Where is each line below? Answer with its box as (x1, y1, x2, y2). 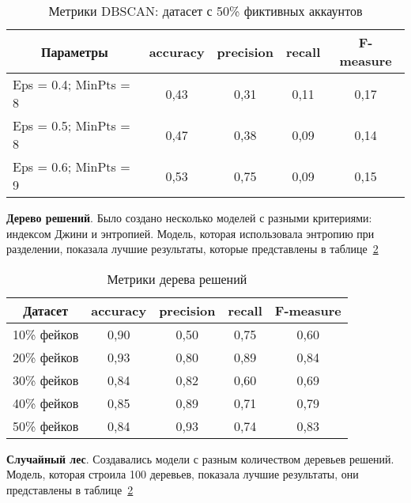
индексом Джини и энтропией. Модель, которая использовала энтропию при (6, 225, 375, 241)
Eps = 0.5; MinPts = (13, 116, 130, 134)
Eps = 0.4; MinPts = (13, 75, 130, 93)
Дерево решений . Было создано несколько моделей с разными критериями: (6, 210, 372, 225)
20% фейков (13, 347, 79, 366)
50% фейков (13, 416, 79, 435)
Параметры (40, 42, 108, 61)
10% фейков (13, 324, 79, 343)
